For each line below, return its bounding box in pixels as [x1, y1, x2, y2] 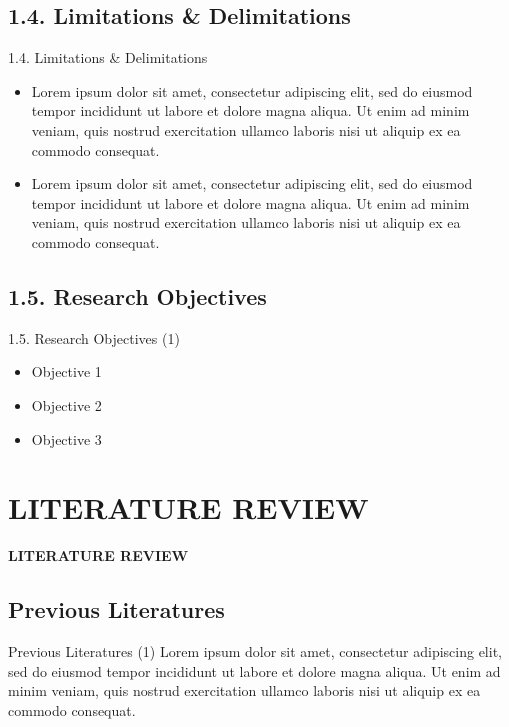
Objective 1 [31, 361, 102, 382]
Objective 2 [31, 394, 102, 415]
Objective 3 [31, 428, 102, 449]
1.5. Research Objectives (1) [8, 327, 180, 348]
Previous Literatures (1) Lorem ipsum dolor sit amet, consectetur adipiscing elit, [8, 641, 502, 662]
